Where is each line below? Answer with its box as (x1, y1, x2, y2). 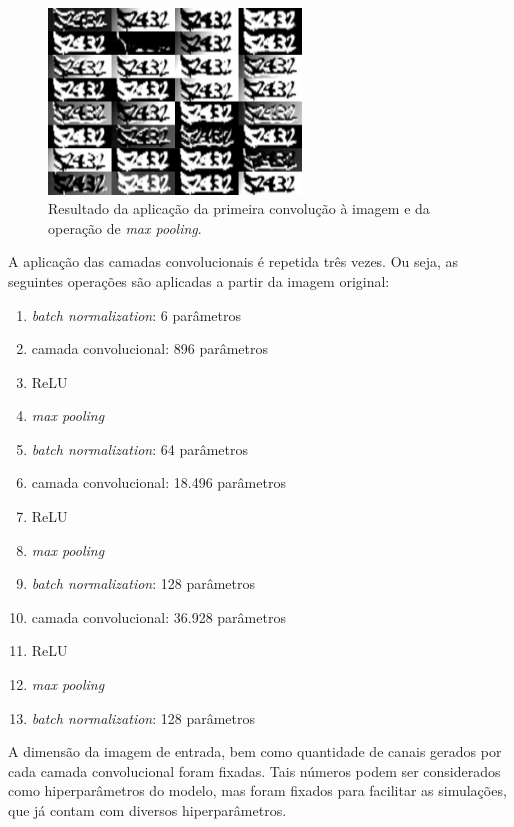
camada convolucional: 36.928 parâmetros (31, 606, 286, 627)
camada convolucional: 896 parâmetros (31, 338, 269, 359)
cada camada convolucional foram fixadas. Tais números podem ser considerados (8, 760, 501, 781)
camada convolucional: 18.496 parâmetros (31, 472, 286, 493)
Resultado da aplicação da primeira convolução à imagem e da (48, 198, 430, 219)
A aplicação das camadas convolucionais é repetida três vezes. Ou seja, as (8, 251, 459, 272)
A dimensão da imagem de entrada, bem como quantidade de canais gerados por (8, 741, 502, 762)
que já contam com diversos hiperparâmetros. (8, 800, 287, 821)
